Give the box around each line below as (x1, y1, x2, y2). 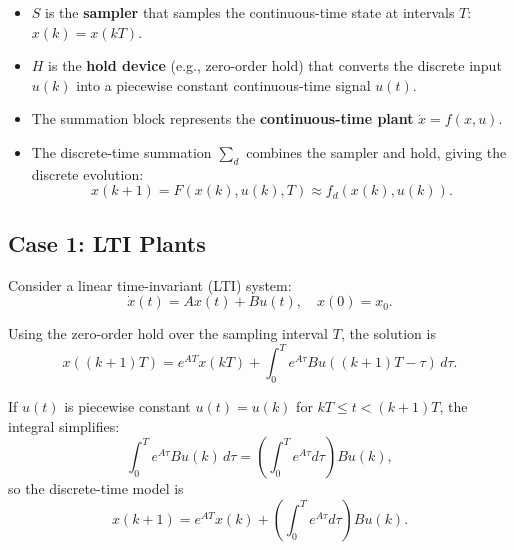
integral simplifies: (8, 415, 120, 436)
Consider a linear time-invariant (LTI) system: (8, 274, 292, 295)
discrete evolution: (31, 163, 144, 184)
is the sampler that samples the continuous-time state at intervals (45, 2, 455, 22)
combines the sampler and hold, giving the (246, 141, 507, 162)
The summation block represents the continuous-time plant (31, 108, 414, 129)
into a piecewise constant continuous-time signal (76, 74, 371, 95)
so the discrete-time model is (8, 478, 184, 499)
